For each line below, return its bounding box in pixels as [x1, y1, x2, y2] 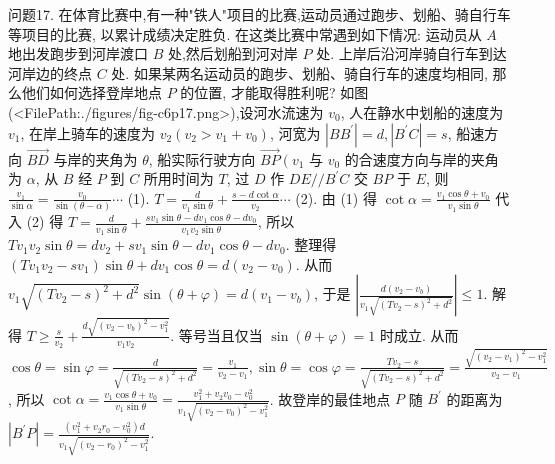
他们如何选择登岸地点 [21, 82, 162, 103]
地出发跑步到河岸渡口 [8, 43, 148, 64]
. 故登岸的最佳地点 [269, 388, 391, 409]
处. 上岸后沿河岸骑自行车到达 [316, 43, 507, 64]
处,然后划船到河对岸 [167, 43, 298, 64]
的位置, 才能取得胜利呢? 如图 [180, 82, 369, 103]
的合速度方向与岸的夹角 [344, 148, 499, 169]
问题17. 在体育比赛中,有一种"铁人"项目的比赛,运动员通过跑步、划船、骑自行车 [8, 4, 511, 24]
